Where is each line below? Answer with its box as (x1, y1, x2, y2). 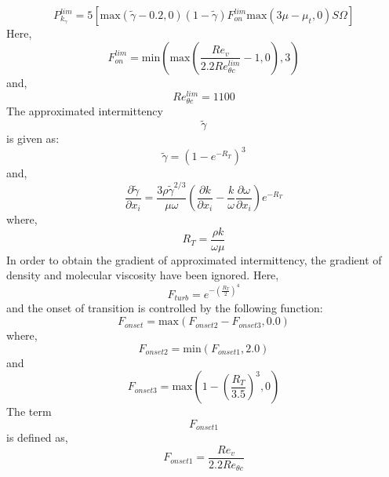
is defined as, (6, 429, 68, 446)
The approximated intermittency (6, 103, 163, 119)
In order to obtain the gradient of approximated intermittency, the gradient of (6, 251, 382, 268)
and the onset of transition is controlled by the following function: (6, 300, 323, 316)
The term (6, 403, 52, 420)
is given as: (6, 130, 60, 147)
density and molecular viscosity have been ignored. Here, (6, 267, 279, 283)
